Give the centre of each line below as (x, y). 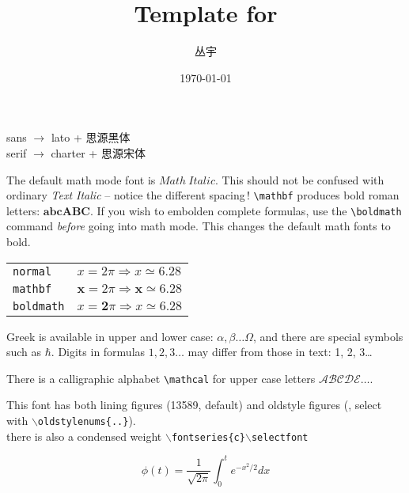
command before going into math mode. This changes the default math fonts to (199, 226)
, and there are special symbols (328, 336)
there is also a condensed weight (84, 436)
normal (32, 271)
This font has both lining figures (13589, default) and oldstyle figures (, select (194, 405)
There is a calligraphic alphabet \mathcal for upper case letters (161, 378)
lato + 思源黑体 (91, 137)
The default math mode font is (81, 179)
